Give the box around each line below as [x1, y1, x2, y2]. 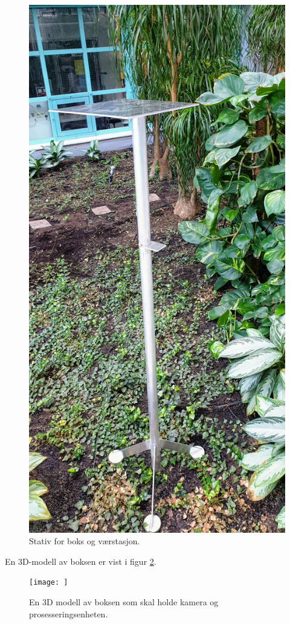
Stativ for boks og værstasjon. [29, 535, 140, 547]
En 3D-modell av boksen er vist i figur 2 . [5, 555, 156, 567]
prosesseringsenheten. [29, 607, 108, 620]
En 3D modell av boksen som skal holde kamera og [29, 596, 219, 608]
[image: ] [29, 578, 68, 587]
